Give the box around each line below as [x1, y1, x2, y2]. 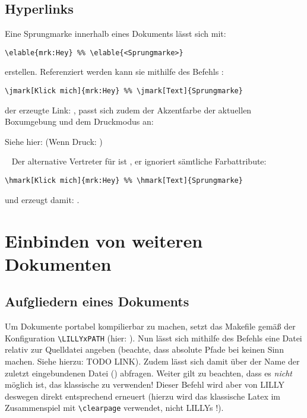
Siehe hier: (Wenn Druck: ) [5, 135, 103, 147]
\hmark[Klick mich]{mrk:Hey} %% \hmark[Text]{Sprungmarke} [5, 176, 243, 185]
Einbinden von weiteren [5, 228, 203, 252]
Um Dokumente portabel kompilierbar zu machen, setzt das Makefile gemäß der [5, 320, 296, 332]
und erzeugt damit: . [5, 193, 80, 205]
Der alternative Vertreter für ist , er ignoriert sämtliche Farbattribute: [11, 155, 267, 167]
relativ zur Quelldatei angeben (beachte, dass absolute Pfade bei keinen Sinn [5, 343, 284, 356]
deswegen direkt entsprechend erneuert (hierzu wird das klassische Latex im [5, 389, 281, 402]
